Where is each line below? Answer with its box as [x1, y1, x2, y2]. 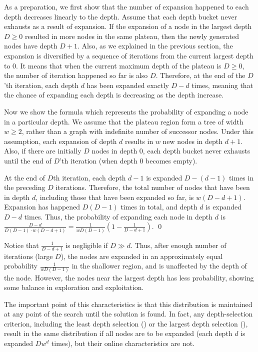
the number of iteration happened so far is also [4, 70, 148, 80]
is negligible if [65, 239, 108, 250]
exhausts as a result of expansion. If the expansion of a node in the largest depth [4, 21, 252, 31]
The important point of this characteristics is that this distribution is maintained [4, 298, 252, 309]
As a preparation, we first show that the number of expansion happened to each [4, 1, 249, 11]
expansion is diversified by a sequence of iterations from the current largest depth [4, 50, 253, 60]
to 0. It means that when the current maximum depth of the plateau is [4, 60, 221, 70]
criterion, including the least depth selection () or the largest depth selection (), [4, 318, 248, 328]
